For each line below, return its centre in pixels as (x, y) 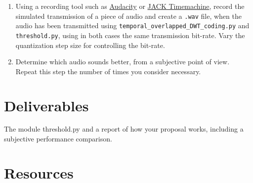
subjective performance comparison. (58, 139)
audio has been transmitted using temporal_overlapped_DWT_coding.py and (132, 25)
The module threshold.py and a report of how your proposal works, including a (124, 129)
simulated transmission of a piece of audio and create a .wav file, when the (128, 16)
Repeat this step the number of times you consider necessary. (108, 71)
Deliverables (46, 105)
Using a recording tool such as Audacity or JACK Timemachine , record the (130, 6)
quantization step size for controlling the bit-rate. (90, 45)
